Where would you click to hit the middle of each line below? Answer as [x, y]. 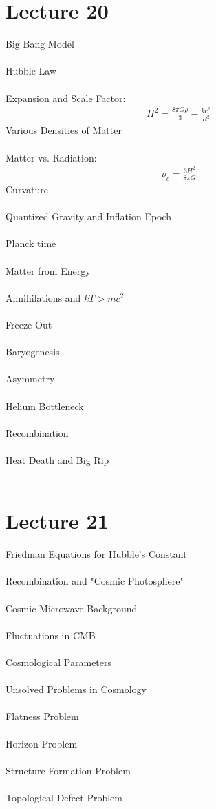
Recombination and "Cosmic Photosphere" [95, 581]
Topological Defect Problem [64, 797]
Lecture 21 [57, 521]
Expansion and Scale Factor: [66, 98]
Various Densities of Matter [64, 130]
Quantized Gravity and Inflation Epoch [89, 216]
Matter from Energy [48, 270]
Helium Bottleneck [45, 406]
